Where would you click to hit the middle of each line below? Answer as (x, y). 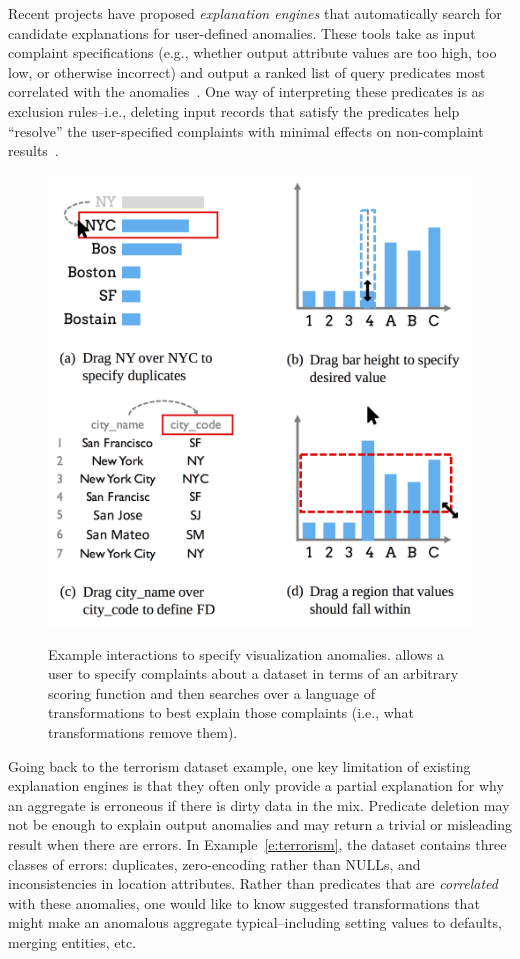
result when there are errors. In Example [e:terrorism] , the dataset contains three (257, 844)
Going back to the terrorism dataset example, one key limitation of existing (239, 765)
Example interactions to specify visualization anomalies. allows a (246, 653)
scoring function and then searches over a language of (212, 692)
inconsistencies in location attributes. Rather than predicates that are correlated (253, 883)
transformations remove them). (143, 732)
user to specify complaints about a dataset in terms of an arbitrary (253, 673)
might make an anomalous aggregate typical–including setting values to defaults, (255, 922)
